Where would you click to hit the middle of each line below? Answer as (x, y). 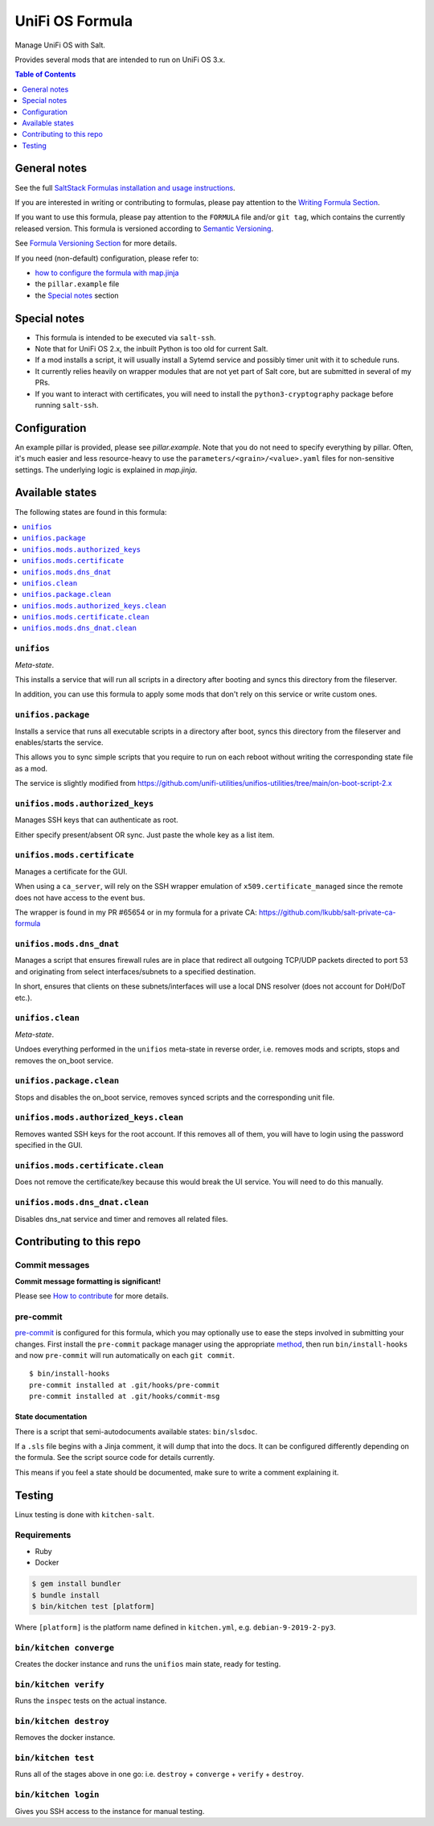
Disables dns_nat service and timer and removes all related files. (121, 1219)
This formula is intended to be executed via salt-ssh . (125, 337)
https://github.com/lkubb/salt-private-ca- (328, 912)
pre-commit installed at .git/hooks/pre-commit (125, 1385)
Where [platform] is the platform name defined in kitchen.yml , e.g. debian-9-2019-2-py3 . (176, 1627)
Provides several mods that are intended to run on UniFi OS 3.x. (120, 60)
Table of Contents (45, 74)
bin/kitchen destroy (62, 1721)
